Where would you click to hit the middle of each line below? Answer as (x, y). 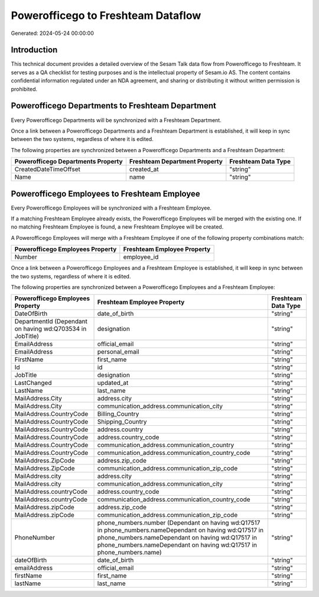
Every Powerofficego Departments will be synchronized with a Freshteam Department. (116, 120)
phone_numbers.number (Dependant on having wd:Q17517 (179, 523)
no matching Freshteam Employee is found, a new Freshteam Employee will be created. (117, 227)
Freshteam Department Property (176, 162)
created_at (144, 169)
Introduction (34, 50)
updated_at (113, 383)
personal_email (118, 352)
